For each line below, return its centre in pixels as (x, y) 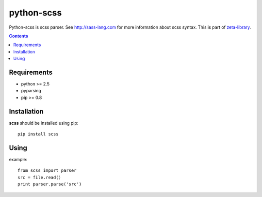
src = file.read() (40, 177)
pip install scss (38, 134)
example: (18, 159)
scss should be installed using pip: (44, 123)
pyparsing (31, 91)
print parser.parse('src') (50, 184)
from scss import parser (47, 171)
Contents (19, 36)
